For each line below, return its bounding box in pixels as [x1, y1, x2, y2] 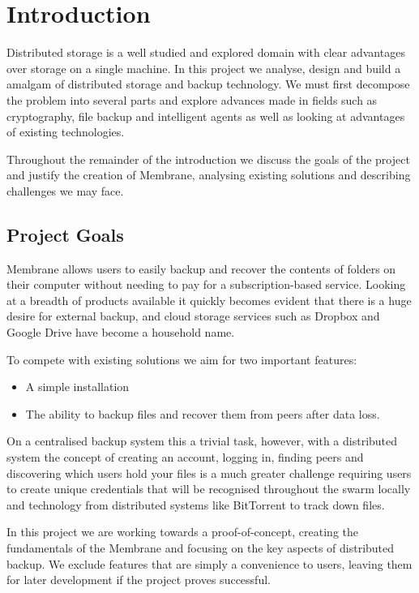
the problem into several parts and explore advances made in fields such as [6, 91, 378, 108]
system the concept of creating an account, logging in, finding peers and [6, 449, 364, 466]
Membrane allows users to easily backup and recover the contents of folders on [6, 260, 396, 277]
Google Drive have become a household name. [6, 324, 235, 341]
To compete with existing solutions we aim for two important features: [6, 350, 357, 367]
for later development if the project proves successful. [6, 571, 271, 588]
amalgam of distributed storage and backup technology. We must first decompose [6, 75, 410, 92]
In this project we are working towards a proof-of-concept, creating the [6, 523, 358, 540]
